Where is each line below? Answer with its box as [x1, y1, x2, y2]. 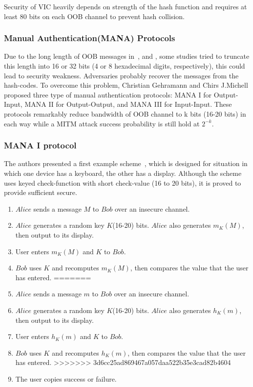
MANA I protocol [4, 139, 77, 151]
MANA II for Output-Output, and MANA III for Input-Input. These [24, 99, 232, 109]
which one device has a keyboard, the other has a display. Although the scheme [4, 168, 242, 178]
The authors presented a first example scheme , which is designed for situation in [4, 158, 248, 169]
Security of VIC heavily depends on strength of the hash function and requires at [4, 1, 247, 11]
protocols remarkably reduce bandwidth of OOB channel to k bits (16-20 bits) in [4, 108, 246, 119]
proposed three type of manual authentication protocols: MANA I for [4, 89, 212, 99]
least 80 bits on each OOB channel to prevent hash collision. [4, 11, 185, 21]
